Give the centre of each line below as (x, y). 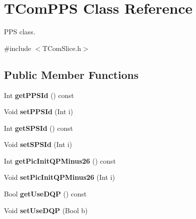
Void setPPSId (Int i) (39, 111)
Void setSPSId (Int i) (38, 144)
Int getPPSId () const (39, 95)
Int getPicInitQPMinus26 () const (60, 160)
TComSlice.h (62, 48)
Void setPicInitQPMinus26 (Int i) (59, 177)
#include (18, 48)
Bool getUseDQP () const (45, 194)
